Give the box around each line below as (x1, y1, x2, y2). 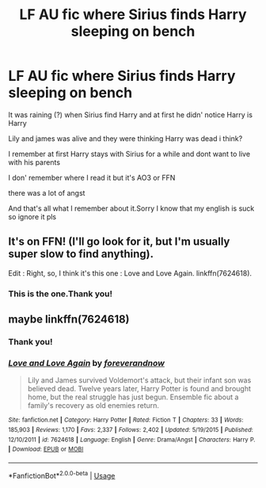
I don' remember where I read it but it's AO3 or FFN (8, 173, 176, 182)
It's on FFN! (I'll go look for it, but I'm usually (8, 235, 230, 249)
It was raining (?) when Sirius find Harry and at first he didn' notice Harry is (8, 109, 253, 120)
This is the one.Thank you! (8, 288, 113, 299)
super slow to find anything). (8, 247, 154, 261)
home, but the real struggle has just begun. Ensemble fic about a (27, 392, 239, 402)
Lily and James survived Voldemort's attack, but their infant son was (27, 376, 252, 385)
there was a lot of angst (8, 188, 85, 197)
